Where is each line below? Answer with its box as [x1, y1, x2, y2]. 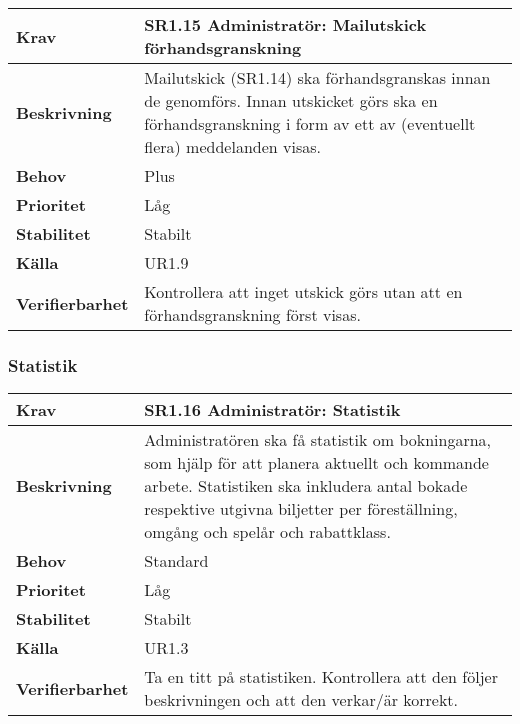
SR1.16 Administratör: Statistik [144, 398, 401, 422]
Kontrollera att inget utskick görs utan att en [144, 280, 463, 303]
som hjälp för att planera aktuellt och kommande [144, 451, 489, 475]
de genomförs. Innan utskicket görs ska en [144, 89, 438, 112]
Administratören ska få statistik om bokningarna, [144, 428, 492, 452]
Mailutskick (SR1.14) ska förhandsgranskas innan [144, 66, 491, 89]
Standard [144, 549, 209, 573]
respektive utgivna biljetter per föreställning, [144, 497, 458, 521]
